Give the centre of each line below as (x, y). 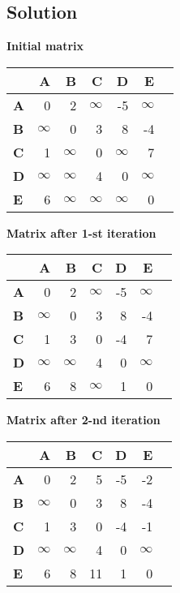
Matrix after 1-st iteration (81, 232)
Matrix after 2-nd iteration (84, 420)
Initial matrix (45, 46)
